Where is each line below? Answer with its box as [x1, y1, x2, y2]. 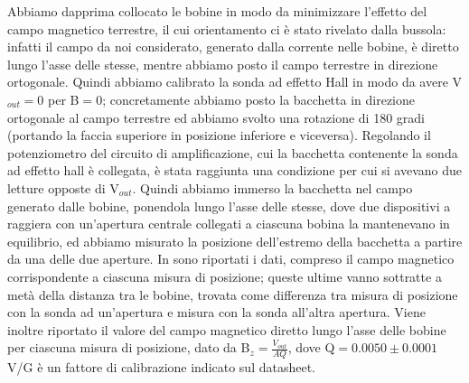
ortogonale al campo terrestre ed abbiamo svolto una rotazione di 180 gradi [7, 107, 425, 126]
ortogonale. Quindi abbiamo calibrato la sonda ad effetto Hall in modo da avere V [7, 72, 463, 91]
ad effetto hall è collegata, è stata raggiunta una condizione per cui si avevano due [7, 161, 463, 180]
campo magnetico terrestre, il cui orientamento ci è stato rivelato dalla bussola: [7, 19, 446, 38]
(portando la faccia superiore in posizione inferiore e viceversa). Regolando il [7, 126, 431, 145]
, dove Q [287, 338, 335, 357]
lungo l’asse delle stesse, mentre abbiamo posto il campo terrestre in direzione [7, 54, 438, 73]
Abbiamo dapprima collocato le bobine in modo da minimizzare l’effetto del [7, 2, 427, 20]
